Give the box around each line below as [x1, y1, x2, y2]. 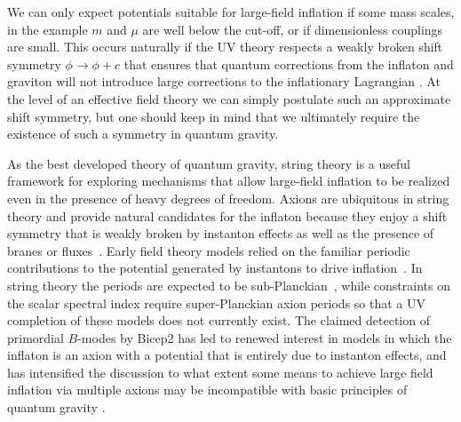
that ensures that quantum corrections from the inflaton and [123, 54, 454, 73]
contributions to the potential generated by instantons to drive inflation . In [7, 259, 423, 277]
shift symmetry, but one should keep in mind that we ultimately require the [7, 107, 420, 125]
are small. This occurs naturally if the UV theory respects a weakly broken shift [7, 37, 443, 56]
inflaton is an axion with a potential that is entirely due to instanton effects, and [7, 346, 447, 364]
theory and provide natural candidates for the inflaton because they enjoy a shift [7, 206, 448, 225]
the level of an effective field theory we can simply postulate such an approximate [7, 89, 451, 107]
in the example [7, 20, 88, 38]
